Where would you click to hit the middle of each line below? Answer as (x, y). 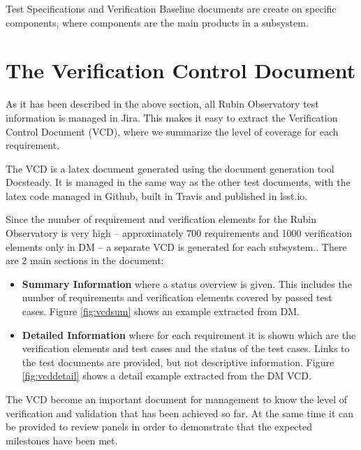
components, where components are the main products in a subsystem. (157, 22)
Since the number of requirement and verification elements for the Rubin (161, 219)
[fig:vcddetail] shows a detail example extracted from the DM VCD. (167, 376)
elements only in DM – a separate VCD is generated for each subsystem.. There (176, 246)
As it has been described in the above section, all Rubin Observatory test (162, 104)
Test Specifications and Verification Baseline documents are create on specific (171, 8)
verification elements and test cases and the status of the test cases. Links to (186, 348)
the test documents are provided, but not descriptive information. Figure (178, 362)
